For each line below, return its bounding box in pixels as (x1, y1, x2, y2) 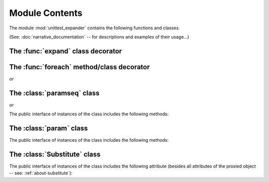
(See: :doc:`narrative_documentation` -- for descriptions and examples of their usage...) (9, 34, 189, 40)
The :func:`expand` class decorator (9, 47, 122, 55)
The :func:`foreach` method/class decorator (9, 63, 150, 71)
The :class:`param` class (9, 124, 88, 132)
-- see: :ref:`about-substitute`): (9, 170, 73, 176)
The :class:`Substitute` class (9, 150, 101, 159)
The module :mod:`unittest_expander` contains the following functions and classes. (9, 25, 180, 31)
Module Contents (9, 7, 83, 18)
